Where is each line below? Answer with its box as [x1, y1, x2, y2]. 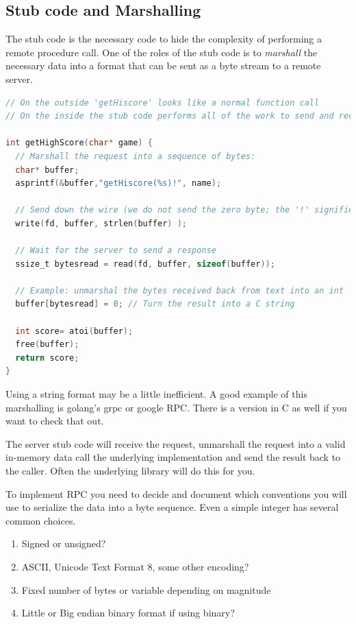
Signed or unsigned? [21, 536, 106, 551]
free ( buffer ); [15, 339, 79, 350]
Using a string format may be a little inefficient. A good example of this [5, 387, 307, 401]
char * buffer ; [15, 165, 79, 175]
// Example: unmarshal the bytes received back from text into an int [15, 285, 344, 296]
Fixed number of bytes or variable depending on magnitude [21, 582, 271, 597]
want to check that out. [5, 413, 104, 428]
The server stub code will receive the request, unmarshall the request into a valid [5, 436, 346, 451]
